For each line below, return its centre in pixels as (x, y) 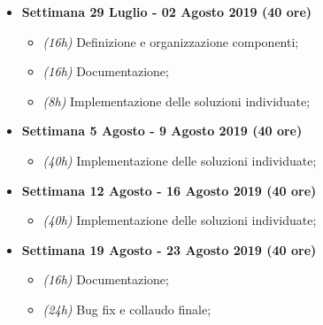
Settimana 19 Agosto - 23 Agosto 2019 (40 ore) (169, 249)
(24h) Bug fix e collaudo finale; (127, 309)
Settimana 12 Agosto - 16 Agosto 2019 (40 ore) (169, 190)
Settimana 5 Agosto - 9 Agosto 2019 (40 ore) (162, 131)
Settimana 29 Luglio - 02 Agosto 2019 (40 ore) (167, 12)
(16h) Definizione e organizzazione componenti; (171, 41)
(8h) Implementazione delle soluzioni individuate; (177, 101)
